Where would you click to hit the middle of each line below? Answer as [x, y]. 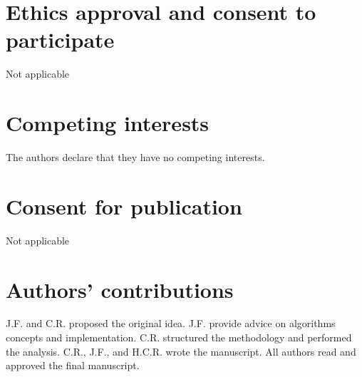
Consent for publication [124, 206]
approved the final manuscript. [73, 365]
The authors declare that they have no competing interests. [135, 157]
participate [60, 40]
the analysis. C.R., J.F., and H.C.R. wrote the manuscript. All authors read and [181, 351]
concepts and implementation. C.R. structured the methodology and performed [179, 337]
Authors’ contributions [120, 289]
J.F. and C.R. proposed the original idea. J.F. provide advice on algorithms [171, 323]
